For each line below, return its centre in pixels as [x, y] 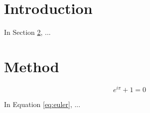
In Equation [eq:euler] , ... [42, 104]
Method [32, 66]
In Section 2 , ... [27, 32]
